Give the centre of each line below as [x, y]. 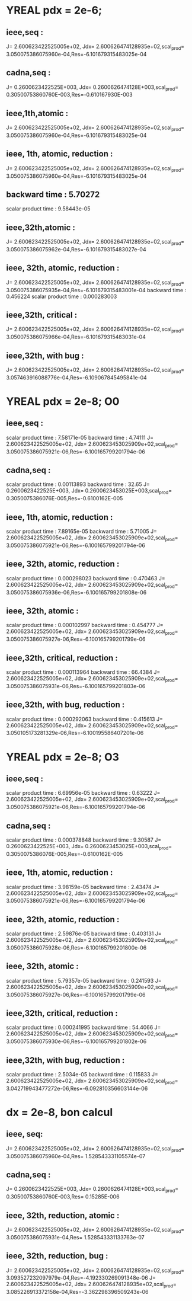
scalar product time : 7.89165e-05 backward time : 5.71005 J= [82, 532]
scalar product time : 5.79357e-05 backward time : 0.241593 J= [84, 980]
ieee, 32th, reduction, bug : [57, 1256]
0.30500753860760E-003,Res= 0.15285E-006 [63, 1197]
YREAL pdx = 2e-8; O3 [63, 757]
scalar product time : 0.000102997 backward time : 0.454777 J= [85, 625]
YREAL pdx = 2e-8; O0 [63, 402]
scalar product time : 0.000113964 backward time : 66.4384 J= [83, 672]
